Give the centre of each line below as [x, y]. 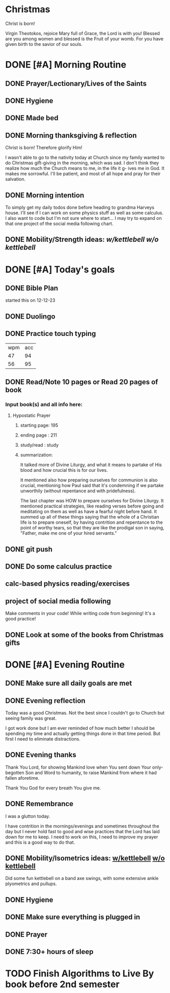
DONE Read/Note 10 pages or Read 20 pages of [82, 382]
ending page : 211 [38, 435]
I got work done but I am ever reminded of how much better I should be [80, 728]
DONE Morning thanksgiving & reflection [71, 135]
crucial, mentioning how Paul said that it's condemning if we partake [92, 486]
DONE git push [29, 549]
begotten [15, 773]
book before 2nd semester [62, 985]
